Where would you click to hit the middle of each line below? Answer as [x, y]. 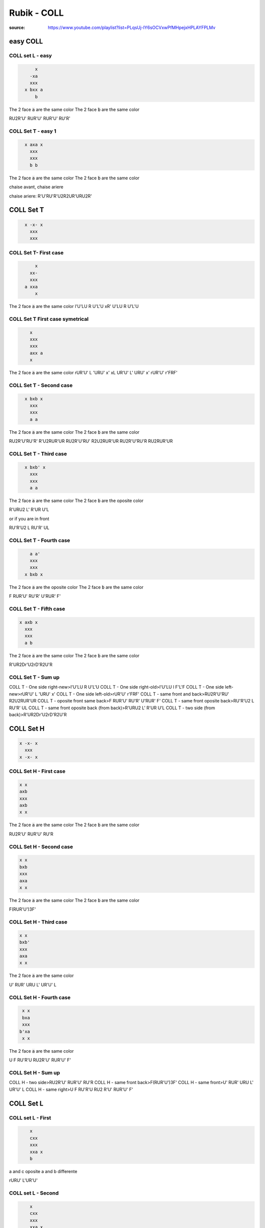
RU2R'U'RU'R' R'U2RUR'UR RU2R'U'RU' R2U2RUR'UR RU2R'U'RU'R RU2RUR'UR [91, 441]
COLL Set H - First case [37, 771]
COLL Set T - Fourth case [40, 540]
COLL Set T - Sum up [34, 677]
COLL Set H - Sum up [35, 1073]
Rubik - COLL [36, 13]
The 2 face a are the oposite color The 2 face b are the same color [76, 587]
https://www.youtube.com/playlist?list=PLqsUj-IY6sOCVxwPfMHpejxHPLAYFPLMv [132, 28]
